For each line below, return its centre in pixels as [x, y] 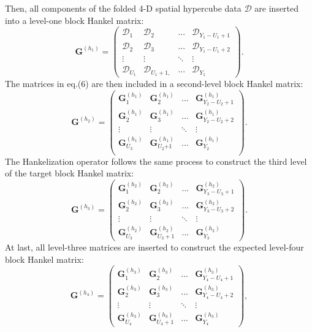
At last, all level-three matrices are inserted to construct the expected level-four [154, 247]
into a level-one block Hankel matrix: [74, 20]
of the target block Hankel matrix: [70, 173]
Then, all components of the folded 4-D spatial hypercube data [123, 8]
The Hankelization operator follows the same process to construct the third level [156, 161]
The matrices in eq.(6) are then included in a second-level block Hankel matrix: [154, 83]
